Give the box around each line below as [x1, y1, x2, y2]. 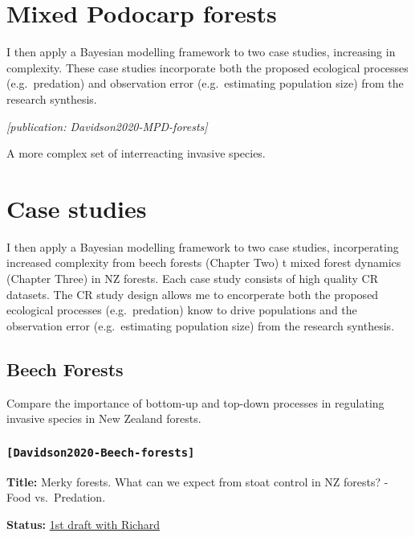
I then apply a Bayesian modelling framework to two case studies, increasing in [6, 43, 396, 60]
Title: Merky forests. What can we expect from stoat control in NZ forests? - [6, 473, 389, 490]
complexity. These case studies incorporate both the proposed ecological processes [6, 59, 409, 76]
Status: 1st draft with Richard [6, 515, 160, 532]
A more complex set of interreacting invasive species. [6, 145, 266, 162]
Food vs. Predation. [6, 489, 106, 506]
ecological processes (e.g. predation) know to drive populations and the [6, 301, 357, 318]
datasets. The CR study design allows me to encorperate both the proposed [6, 285, 379, 302]
